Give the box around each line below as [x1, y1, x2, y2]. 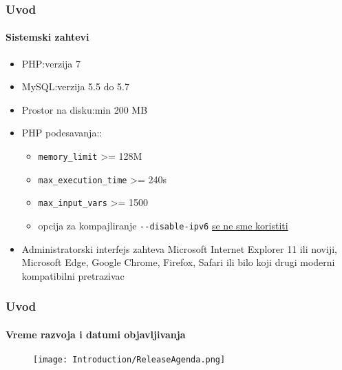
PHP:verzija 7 [21, 56, 81, 70]
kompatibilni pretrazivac [21, 268, 125, 282]
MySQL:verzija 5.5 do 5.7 [21, 79, 129, 94]
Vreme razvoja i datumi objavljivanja [6, 327, 186, 341]
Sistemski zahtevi [6, 30, 89, 44]
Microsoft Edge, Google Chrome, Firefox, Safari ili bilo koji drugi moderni [21, 255, 335, 269]
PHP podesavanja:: [21, 125, 103, 140]
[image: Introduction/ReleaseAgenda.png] [33, 355, 226, 365]
